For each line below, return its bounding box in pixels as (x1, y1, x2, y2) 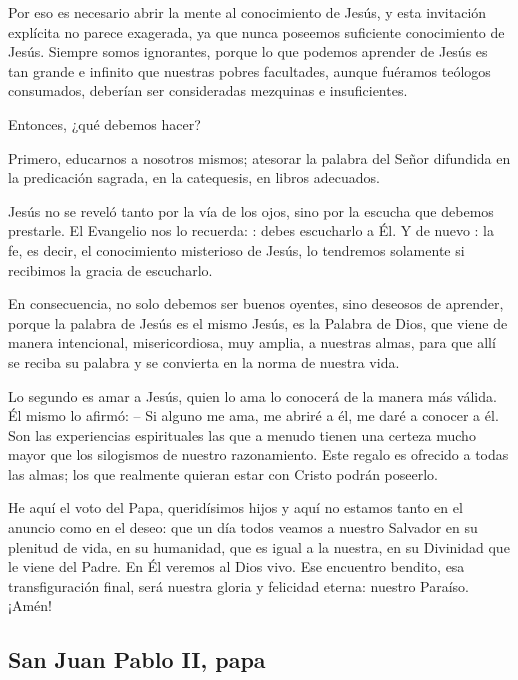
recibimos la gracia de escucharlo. (8, 259, 213, 280)
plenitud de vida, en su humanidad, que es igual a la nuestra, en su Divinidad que (8, 536, 510, 557)
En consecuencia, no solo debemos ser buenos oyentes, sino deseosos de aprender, (8, 293, 504, 314)
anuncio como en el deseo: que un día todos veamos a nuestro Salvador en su (8, 517, 478, 538)
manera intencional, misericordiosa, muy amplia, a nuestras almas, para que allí (8, 332, 496, 353)
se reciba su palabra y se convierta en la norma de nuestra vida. (8, 351, 400, 372)
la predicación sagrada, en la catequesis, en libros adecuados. (8, 167, 380, 188)
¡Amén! (8, 595, 52, 616)
